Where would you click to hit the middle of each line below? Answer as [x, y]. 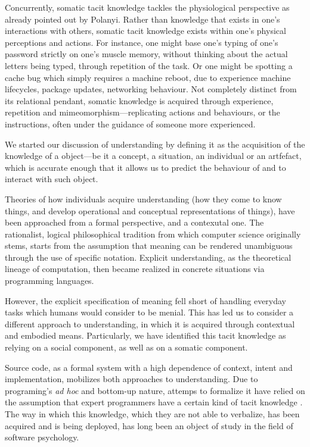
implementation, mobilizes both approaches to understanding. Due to [131, 379]
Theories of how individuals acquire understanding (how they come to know [143, 199]
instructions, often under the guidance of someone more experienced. [130, 124]
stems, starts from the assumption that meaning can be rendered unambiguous [149, 246]
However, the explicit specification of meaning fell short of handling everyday [146, 300]
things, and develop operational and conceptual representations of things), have [150, 210]
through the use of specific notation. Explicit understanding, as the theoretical [148, 257]
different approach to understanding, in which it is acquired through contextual [150, 323]
